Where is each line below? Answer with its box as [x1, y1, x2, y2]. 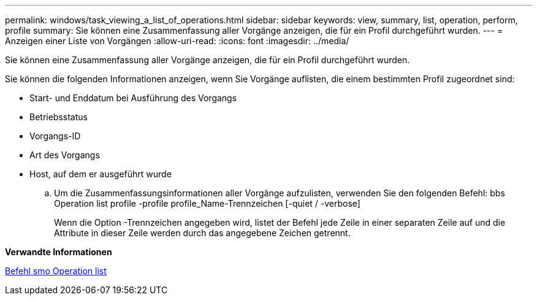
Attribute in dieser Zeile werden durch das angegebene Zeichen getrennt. [54, 228, 351, 238]
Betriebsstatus [29, 112, 88, 122]
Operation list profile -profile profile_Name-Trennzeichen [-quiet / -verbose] [54, 198, 360, 209]
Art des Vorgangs [29, 150, 100, 160]
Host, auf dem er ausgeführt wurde [29, 169, 172, 179]
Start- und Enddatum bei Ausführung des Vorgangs [29, 93, 237, 103]
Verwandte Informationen [5, 247, 112, 257]
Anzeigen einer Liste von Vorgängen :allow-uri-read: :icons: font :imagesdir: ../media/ [5, 36, 349, 46]
